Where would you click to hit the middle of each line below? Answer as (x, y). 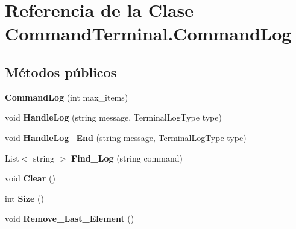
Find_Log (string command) (127, 158)
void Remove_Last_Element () (70, 218)
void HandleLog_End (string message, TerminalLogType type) (126, 137)
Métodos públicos (61, 71)
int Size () (24, 198)
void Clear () (30, 178)
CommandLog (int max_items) (67, 97)
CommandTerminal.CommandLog (148, 33)
